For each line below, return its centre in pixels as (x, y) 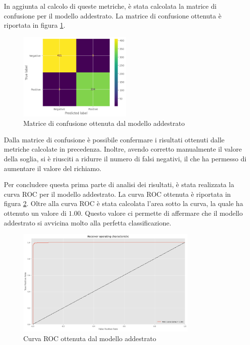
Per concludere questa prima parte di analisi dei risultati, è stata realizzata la (119, 184)
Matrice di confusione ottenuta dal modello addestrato (104, 123)
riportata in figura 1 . (35, 25)
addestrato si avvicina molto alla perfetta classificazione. (88, 222)
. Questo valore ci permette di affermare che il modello (162, 213)
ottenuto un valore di (35, 213)
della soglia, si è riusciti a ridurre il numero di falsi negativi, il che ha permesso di (125, 159)
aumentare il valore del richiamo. (53, 168)
